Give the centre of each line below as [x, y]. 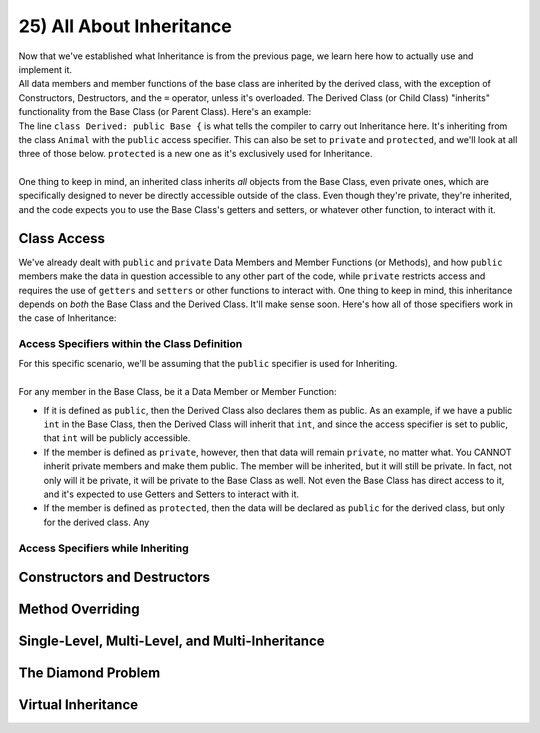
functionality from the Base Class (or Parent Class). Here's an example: [165, 112]
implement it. [45, 69]
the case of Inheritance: [67, 318]
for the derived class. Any [96, 522]
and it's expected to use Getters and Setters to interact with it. [171, 494]
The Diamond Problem [89, 673]
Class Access [61, 238]
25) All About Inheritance [125, 26]
